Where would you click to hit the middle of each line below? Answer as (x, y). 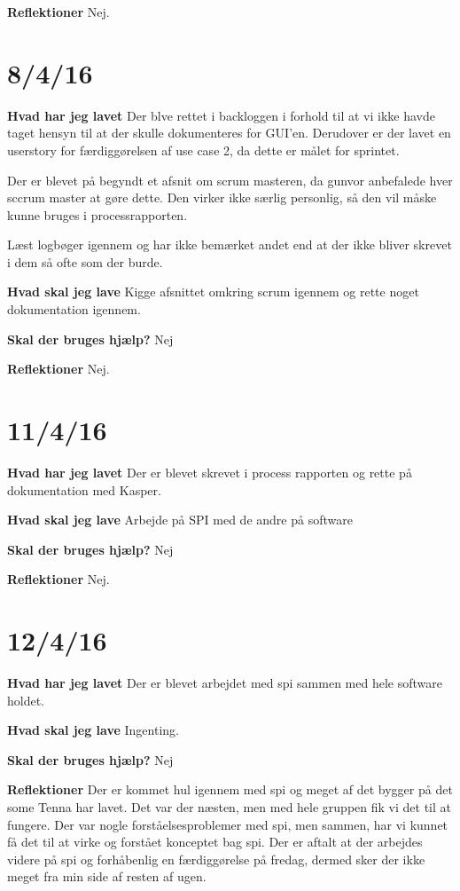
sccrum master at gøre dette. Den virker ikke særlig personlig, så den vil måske (222, 197)
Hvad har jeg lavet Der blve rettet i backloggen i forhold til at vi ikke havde (221, 115)
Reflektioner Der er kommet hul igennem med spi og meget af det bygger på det (230, 789)
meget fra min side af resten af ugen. (107, 876)
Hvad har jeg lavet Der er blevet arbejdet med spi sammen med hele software (225, 683)
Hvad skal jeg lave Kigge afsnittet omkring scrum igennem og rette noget (213, 292)
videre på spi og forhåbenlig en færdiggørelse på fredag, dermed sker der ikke (216, 859)
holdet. (26, 700)
